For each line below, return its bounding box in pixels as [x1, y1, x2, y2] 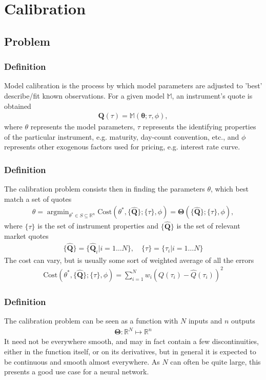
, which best [210, 183, 249, 194]
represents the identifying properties [142, 121, 256, 132]
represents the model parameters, [30, 121, 135, 132]
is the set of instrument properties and [37, 220, 158, 231]
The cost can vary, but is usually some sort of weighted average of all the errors [4, 254, 254, 265]
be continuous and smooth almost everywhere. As [4, 356, 160, 367]
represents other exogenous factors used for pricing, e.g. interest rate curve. [4, 141, 240, 152]
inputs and [188, 315, 222, 326]
